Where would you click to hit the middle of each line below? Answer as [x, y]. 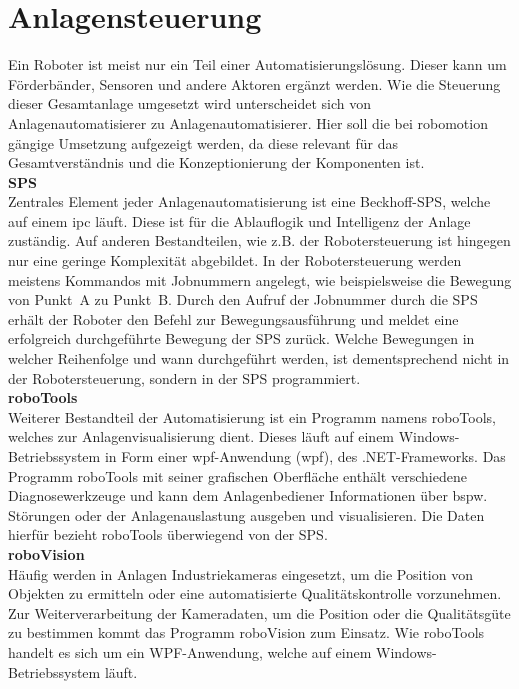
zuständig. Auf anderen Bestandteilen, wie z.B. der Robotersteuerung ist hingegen [259, 240]
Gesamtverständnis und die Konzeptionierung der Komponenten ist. [216, 162]
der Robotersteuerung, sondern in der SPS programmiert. [184, 377]
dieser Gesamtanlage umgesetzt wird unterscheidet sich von [189, 103]
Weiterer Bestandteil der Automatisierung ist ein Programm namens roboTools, [252, 416]
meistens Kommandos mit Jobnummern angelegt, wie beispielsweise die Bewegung [260, 279]
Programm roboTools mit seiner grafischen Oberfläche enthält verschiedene [237, 475]
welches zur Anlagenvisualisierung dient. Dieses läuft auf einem [201, 436]
